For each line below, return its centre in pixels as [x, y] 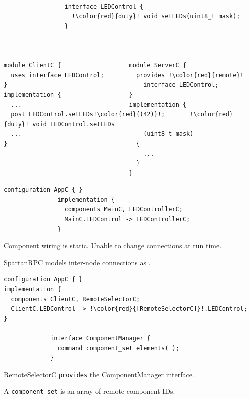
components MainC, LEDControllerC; [124, 209]
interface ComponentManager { [101, 338]
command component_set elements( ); [118, 348]
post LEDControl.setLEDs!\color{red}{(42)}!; [88, 115]
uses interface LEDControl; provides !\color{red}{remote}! [127, 75]
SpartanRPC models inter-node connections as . [77, 262]
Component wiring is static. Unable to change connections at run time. [113, 245]
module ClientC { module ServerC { [95, 66]
